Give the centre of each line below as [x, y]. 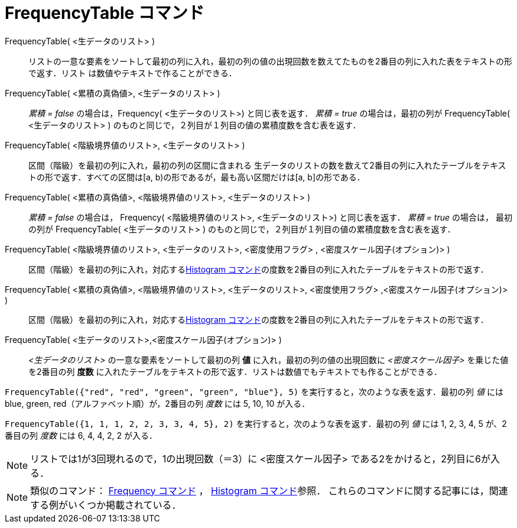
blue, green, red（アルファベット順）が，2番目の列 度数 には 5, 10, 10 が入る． [157, 403]
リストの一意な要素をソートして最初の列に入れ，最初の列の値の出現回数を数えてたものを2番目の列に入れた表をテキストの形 [270, 61]
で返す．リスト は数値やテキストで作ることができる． [133, 73]
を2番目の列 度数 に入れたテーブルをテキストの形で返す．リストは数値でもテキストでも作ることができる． [235, 371]
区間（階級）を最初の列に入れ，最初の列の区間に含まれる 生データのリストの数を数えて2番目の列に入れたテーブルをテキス [267, 165]
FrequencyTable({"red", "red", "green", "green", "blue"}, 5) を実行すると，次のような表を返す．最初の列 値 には [254, 391]
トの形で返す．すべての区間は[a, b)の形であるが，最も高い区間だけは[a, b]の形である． [197, 177]
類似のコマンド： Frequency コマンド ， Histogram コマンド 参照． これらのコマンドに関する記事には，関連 [269, 490]
